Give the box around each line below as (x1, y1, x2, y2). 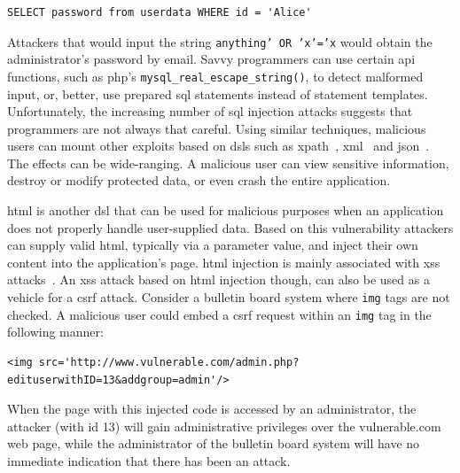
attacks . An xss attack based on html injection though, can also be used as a (7, 270, 430, 289)
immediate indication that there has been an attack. (7, 451, 291, 469)
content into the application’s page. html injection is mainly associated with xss (7, 252, 441, 271)
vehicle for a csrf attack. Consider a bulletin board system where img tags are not (7, 288, 450, 306)
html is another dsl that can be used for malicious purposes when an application (7, 201, 444, 220)
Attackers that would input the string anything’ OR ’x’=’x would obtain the (7, 32, 433, 50)
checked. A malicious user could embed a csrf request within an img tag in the (7, 305, 432, 323)
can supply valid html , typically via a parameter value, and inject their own (7, 236, 418, 254)
